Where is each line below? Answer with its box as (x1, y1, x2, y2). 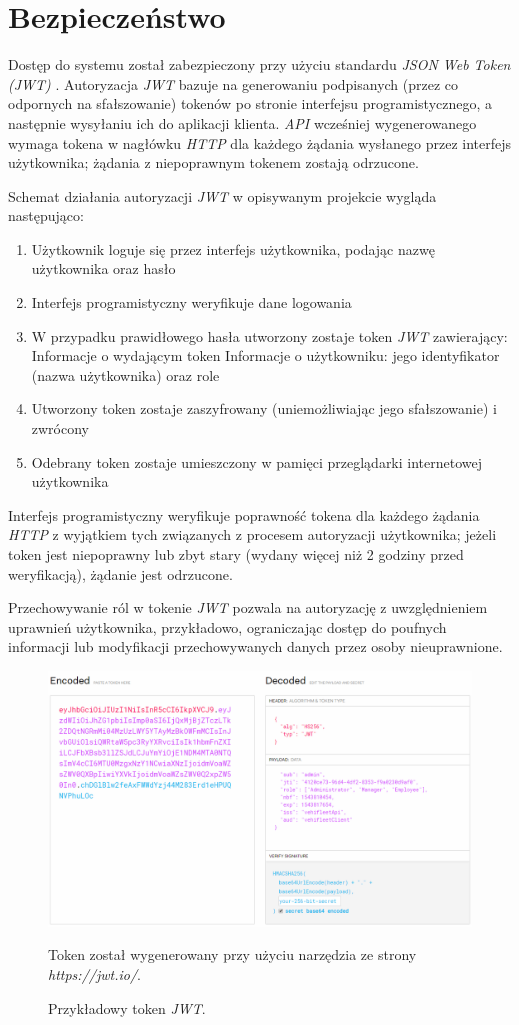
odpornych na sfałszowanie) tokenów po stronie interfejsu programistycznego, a (8, 93, 493, 114)
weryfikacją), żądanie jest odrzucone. (8, 563, 233, 584)
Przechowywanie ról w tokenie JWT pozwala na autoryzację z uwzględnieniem (8, 597, 488, 618)
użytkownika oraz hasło (31, 258, 176, 279)
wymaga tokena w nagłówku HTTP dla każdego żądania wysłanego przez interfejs (8, 132, 512, 153)
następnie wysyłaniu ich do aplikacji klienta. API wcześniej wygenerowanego (8, 112, 477, 133)
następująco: (8, 205, 84, 226)
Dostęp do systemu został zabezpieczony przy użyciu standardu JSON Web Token (8, 54, 511, 75)
